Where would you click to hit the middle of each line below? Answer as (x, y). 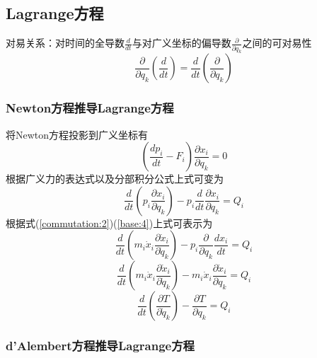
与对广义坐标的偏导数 (181, 43)
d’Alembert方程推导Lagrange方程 (100, 346)
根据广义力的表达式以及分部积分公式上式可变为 (115, 179)
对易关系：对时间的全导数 (65, 43)
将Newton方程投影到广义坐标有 (77, 134)
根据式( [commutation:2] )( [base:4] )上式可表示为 (109, 223)
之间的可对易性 (277, 43)
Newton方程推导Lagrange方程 (90, 108)
